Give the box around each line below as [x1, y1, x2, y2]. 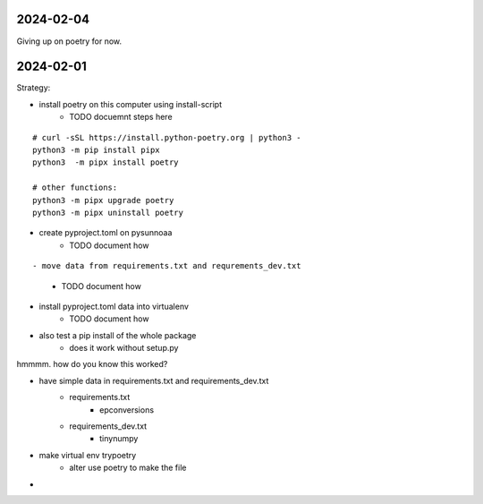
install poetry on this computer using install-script [38, 98, 223, 109]
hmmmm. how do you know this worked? [16, 359, 168, 370]
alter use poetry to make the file [69, 462, 187, 474]
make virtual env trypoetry [38, 449, 137, 460]
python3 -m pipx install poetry [32, 158, 179, 167]
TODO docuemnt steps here [69, 112, 174, 123]
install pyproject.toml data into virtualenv [38, 301, 190, 312]
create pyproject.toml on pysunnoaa [38, 227, 173, 238]
